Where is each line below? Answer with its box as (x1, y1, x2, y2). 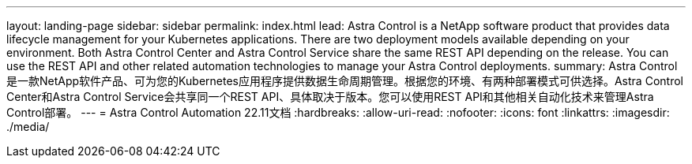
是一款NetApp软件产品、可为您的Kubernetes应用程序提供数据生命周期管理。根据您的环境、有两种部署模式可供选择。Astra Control (6, 74, 683, 88)
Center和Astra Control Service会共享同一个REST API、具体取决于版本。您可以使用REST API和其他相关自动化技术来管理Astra (6, 90, 654, 103)
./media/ (6, 120, 50, 133)
